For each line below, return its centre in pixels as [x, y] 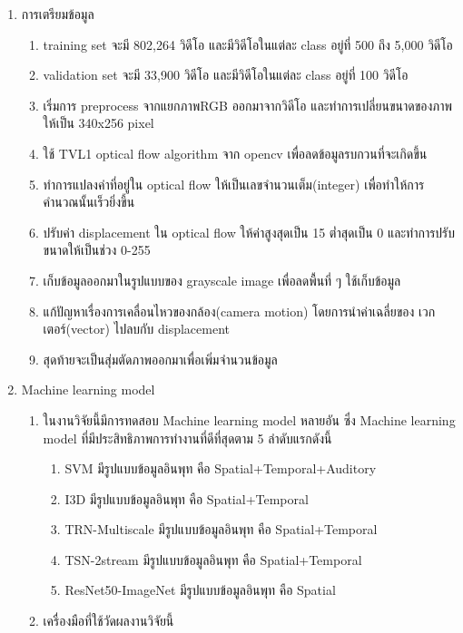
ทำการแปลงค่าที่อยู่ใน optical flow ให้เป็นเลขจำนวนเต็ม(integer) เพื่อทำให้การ [234, 184]
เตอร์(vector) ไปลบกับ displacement [136, 329]
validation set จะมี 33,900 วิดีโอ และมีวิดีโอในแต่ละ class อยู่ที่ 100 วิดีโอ [226, 75]
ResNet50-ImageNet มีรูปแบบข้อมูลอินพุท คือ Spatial [200, 590]
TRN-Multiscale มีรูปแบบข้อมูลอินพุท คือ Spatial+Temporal [221, 529]
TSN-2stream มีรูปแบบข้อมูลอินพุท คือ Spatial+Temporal [213, 559]
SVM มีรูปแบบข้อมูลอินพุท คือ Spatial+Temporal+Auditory [221, 468]
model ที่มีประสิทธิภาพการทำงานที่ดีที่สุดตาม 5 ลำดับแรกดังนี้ [187, 438]
